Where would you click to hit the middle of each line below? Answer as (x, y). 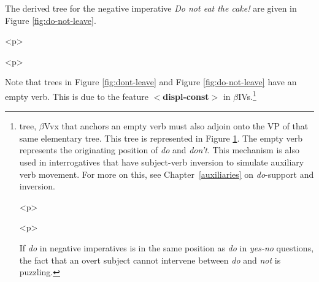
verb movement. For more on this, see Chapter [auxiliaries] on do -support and (167, 174)
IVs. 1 (247, 95)
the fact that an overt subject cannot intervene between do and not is (150, 260)
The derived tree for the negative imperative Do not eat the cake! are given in (151, 8)
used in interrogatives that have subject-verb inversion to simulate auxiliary (162, 162)
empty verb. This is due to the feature (77, 96)
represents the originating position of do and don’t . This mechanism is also (159, 150)
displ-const (186, 96)
